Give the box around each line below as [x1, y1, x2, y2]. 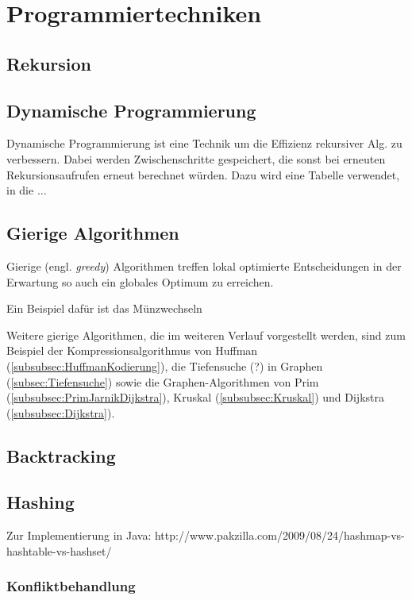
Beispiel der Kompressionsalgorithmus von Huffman [6, 342, 258, 359]
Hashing [6, 490, 75, 514]
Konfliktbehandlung [6, 576, 136, 596]
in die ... [6, 182, 47, 198]
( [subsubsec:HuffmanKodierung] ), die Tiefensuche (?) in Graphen [6, 357, 323, 374]
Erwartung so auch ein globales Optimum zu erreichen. [6, 273, 274, 290]
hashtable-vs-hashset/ [6, 542, 112, 559]
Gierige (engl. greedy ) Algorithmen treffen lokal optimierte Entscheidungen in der [6, 257, 402, 274]
